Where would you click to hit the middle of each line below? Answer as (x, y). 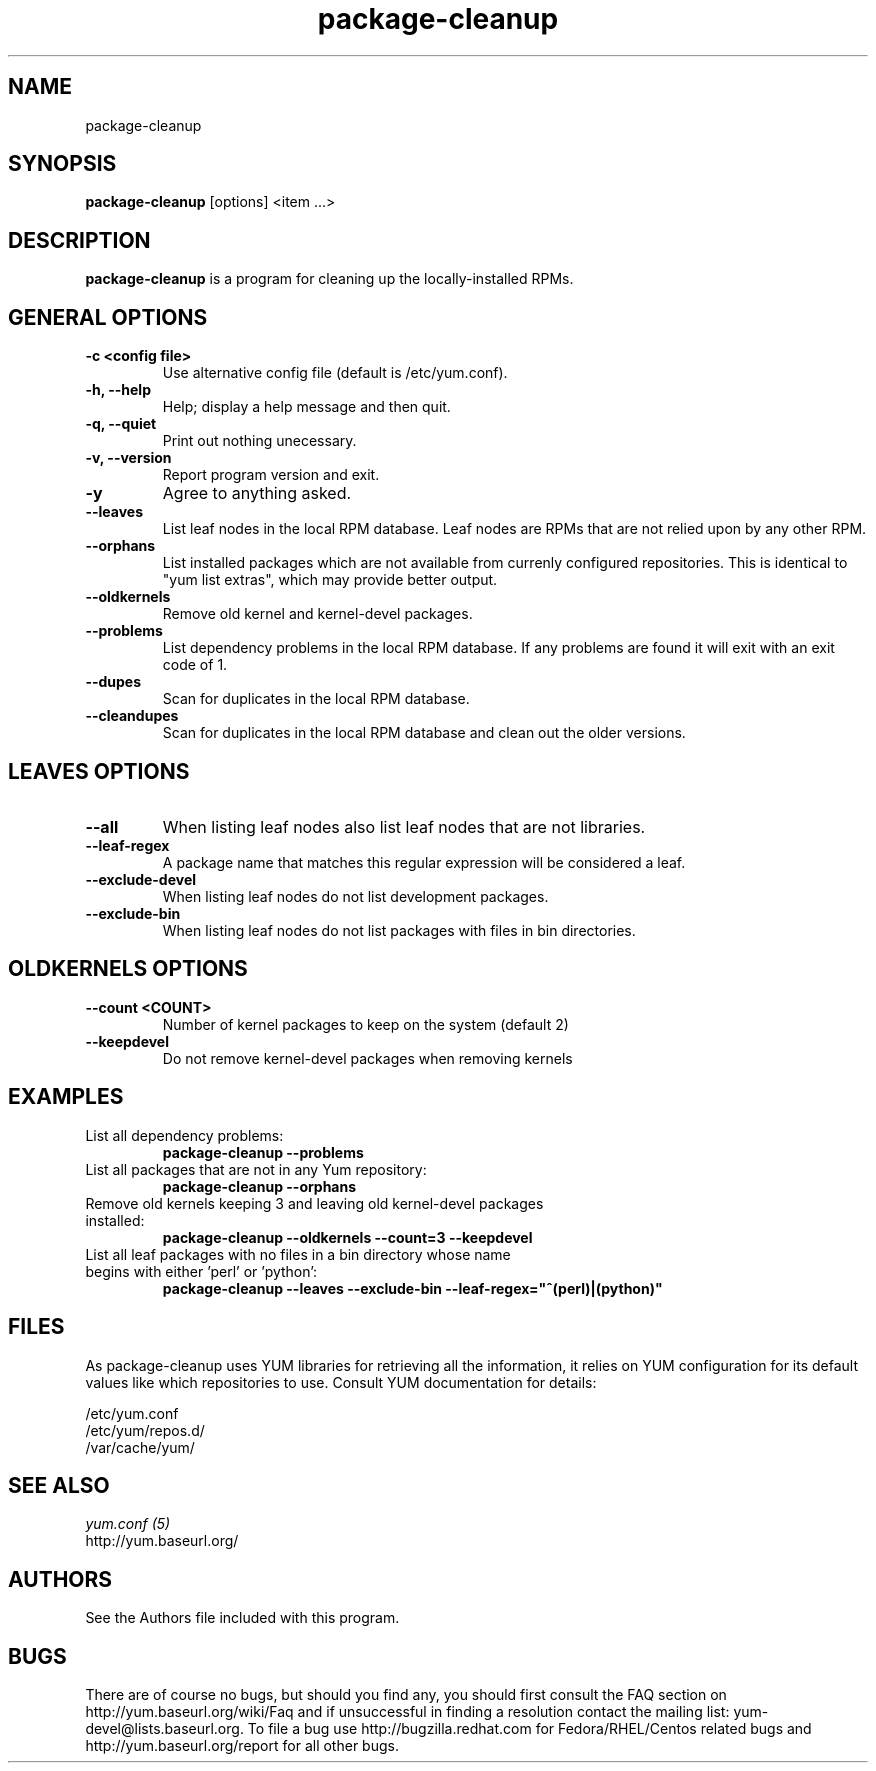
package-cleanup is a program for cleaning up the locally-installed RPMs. (329, 279)
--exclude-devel (141, 879)
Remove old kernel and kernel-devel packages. (317, 614)
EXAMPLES (66, 1097)
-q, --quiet (121, 424)
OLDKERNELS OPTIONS (128, 969)
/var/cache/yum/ (140, 1447)
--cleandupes (132, 716)
